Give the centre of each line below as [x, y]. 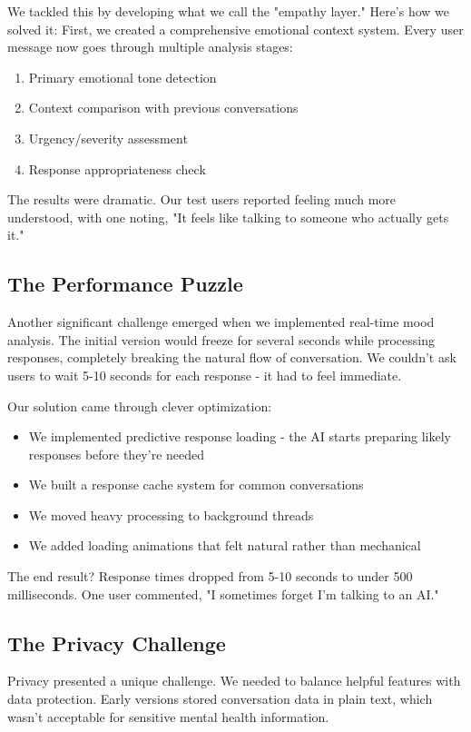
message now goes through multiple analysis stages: [150, 47]
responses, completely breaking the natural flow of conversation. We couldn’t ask [232, 357]
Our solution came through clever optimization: [140, 406]
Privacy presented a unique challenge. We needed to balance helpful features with [234, 681]
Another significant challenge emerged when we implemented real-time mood [221, 322]
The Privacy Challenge [117, 643]
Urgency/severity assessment [108, 138]
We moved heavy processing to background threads [171, 514]
